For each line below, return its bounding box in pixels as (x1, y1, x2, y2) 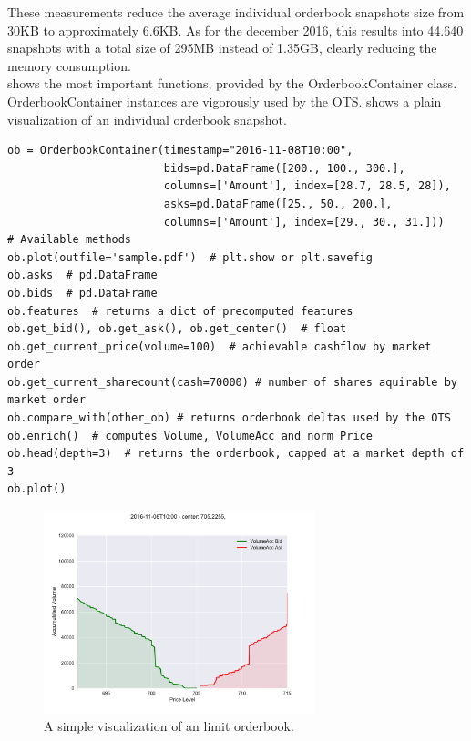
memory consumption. (7, 56, 131, 75)
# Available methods (7, 233, 132, 247)
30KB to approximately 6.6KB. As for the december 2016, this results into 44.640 (7, 20, 464, 39)
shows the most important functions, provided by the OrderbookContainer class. (7, 74, 457, 93)
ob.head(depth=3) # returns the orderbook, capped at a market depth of (7, 447, 465, 461)
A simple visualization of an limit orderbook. (44, 716, 294, 736)
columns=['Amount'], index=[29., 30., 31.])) (163, 215, 445, 228)
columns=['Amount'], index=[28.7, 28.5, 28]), (163, 179, 451, 193)
